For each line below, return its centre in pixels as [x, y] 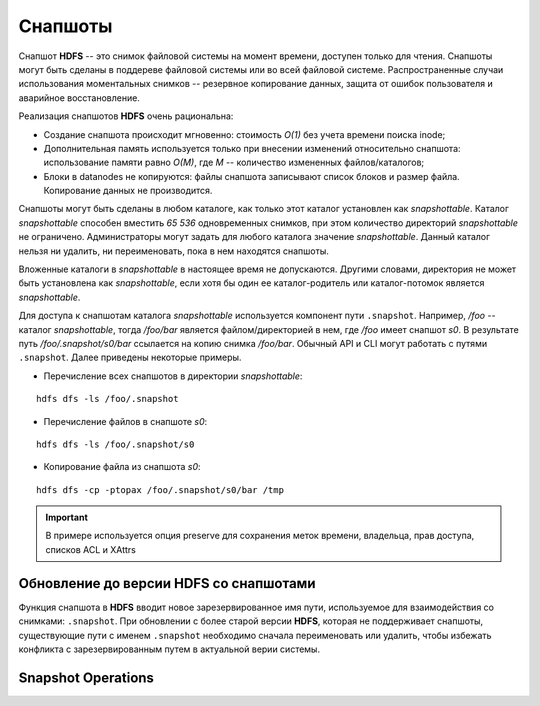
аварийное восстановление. [79, 97]
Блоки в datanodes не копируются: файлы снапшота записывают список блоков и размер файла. [251, 176]
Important [67, 517]
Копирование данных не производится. [128, 191]
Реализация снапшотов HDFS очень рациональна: [126, 116]
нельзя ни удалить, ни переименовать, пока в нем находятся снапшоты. [173, 251]
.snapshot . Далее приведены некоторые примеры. [130, 357]
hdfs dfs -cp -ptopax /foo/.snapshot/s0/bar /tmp [160, 489]
